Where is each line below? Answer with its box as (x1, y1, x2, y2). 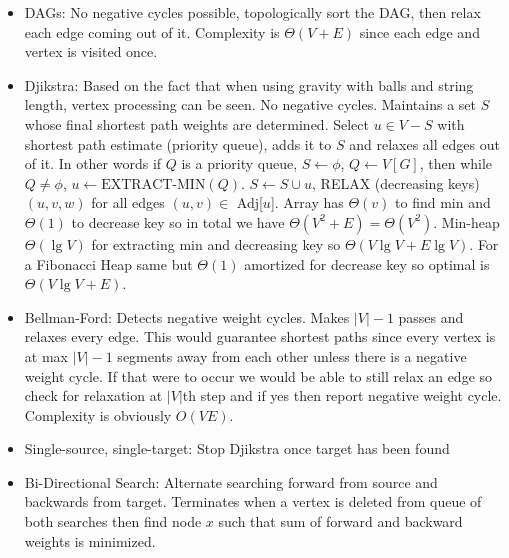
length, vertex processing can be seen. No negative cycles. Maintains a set (24, 94, 477, 115)
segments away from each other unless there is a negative (117, 345, 467, 366)
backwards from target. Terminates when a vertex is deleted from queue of (24, 491, 482, 512)
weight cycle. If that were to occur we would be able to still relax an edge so (24, 365, 493, 386)
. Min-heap (433, 211, 500, 232)
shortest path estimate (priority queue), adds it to (24, 133, 332, 154)
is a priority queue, (181, 153, 298, 174)
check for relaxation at (24, 385, 163, 406)
